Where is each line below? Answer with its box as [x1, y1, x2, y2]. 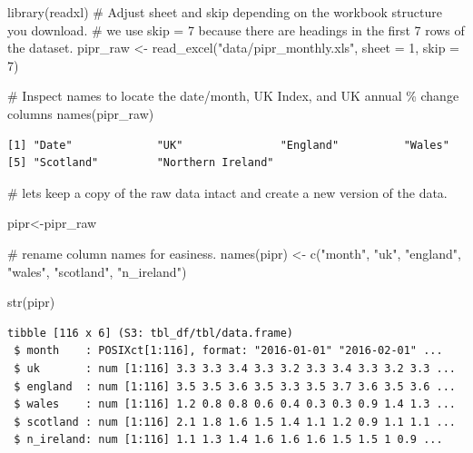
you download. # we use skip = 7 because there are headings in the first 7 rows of [7, 20, 465, 39]
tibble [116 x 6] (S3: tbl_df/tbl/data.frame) [7, 326, 293, 340]
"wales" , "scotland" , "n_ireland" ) [7, 261, 187, 281]
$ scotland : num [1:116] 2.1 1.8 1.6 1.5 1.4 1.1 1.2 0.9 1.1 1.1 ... [14, 415, 456, 428]
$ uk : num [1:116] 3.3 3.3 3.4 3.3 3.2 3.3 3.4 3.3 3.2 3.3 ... [14, 361, 456, 375]
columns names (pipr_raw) [7, 103, 154, 123]
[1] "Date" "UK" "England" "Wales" [7, 138, 449, 152]
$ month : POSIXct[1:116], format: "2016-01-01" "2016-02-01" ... [14, 344, 443, 358]
